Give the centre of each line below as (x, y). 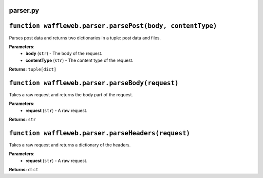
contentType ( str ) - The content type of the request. (79, 60)
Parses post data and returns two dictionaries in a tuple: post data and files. (85, 38)
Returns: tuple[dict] (33, 69)
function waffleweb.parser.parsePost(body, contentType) (113, 26)
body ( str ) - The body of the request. (64, 53)
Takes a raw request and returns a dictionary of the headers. (70, 145)
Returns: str (22, 120)
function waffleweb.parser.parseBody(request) (94, 83)
